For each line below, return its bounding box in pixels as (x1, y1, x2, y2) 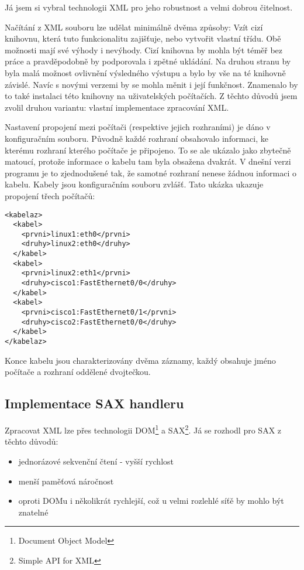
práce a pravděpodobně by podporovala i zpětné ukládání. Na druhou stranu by (5, 55, 291, 67)
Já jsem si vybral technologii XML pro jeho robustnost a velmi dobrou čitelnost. (5, 1, 293, 13)
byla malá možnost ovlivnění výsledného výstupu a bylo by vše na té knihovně (5, 66, 286, 78)
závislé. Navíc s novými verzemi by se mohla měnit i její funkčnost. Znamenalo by (5, 78, 298, 90)
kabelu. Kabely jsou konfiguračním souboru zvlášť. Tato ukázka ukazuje (5, 178, 264, 190)
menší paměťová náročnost (18, 475, 114, 487)
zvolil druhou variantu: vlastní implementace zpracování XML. (5, 101, 229, 113)
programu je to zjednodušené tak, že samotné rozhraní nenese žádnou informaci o (5, 166, 296, 179)
